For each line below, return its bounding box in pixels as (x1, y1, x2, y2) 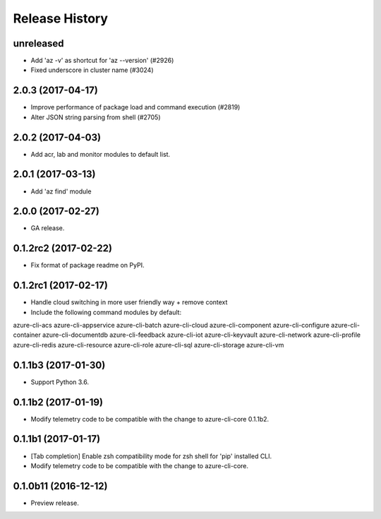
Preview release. (30, 499, 79, 507)
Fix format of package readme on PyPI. (30, 261, 145, 270)
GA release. (30, 224, 65, 232)
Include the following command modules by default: (30, 308, 182, 316)
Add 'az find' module (30, 187, 92, 196)
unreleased (13, 37, 64, 49)
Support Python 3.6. (30, 378, 90, 386)
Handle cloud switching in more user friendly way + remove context (30, 298, 228, 306)
